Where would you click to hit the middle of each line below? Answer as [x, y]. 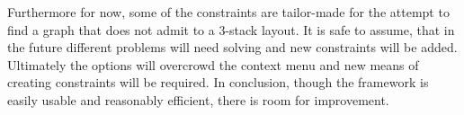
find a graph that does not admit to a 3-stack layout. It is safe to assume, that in [231, 29]
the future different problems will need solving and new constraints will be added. [232, 47]
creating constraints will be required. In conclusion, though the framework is [218, 82]
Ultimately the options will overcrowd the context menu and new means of [213, 64]
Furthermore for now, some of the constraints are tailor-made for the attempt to [228, 12]
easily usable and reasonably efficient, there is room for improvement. [198, 99]
